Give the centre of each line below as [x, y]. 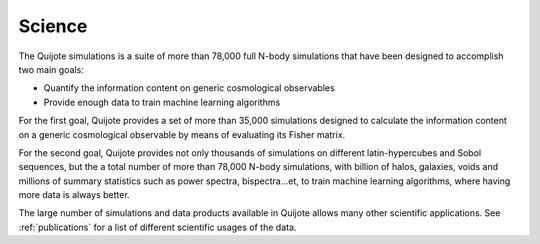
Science [53, 26]
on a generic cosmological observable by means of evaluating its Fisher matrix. [182, 134]
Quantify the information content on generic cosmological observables [189, 88]
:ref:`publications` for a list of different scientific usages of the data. [157, 227]
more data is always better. [74, 195]
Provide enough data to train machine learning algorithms [162, 102]
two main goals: [51, 69]
